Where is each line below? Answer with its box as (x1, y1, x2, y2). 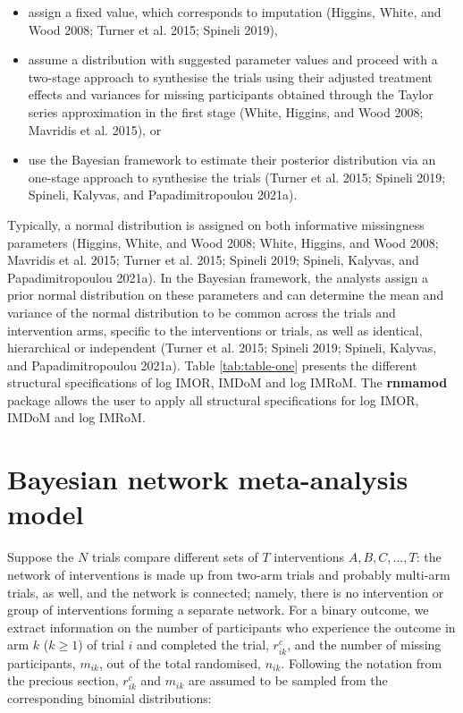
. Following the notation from (281, 653, 442, 672)
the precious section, (7, 671, 119, 690)
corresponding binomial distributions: (7, 689, 212, 708)
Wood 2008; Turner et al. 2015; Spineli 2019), (28, 20, 278, 38)
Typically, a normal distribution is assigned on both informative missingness (7, 215, 425, 233)
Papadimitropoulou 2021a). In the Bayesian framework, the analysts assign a (7, 267, 429, 286)
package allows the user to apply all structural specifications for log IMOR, (7, 390, 419, 409)
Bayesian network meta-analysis (7, 461, 408, 497)
